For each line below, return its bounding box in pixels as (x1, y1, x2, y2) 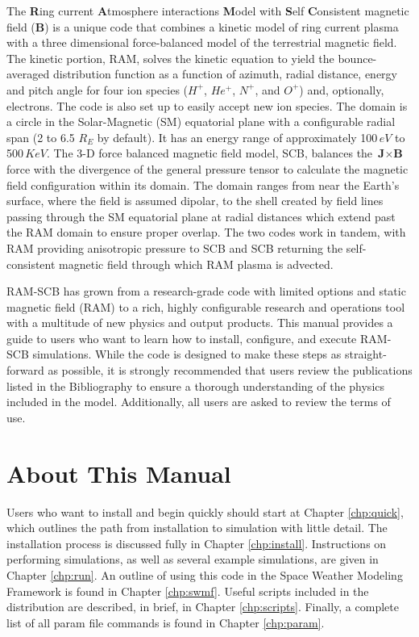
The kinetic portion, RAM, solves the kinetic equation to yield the (6, 49, 334, 66)
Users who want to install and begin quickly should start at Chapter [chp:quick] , (6, 503, 404, 520)
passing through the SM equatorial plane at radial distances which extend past (6, 207, 396, 224)
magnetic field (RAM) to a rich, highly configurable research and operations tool (6, 298, 405, 315)
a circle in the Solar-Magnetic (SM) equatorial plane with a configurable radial (6, 113, 396, 130)
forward (6, 362, 44, 379)
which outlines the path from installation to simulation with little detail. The (6, 519, 388, 536)
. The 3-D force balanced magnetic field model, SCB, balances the (46, 145, 373, 161)
